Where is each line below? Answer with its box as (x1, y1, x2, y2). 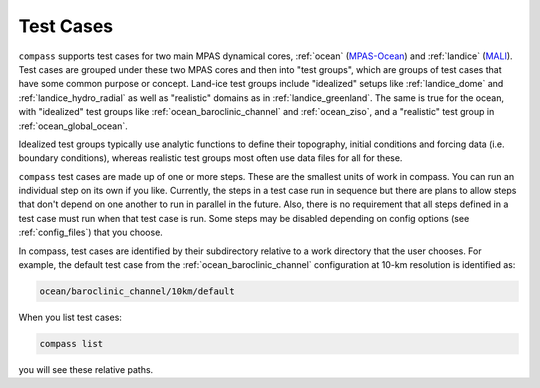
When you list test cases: (18, 311, 122, 323)
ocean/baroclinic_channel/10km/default (39, 286, 235, 297)
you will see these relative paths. (18, 363, 154, 375)
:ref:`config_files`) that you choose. (18, 226, 164, 239)
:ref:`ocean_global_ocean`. (18, 120, 129, 132)
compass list (39, 338, 104, 349)
